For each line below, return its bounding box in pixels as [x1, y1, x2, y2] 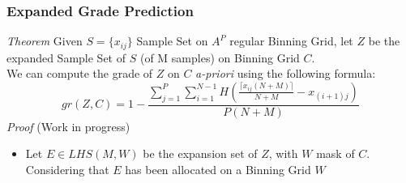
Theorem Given [6, 32, 83, 49]
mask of [316, 145, 355, 162]
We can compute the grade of [6, 65, 153, 82]
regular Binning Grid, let [229, 32, 353, 49]
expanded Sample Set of [6, 49, 126, 66]
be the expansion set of [143, 145, 258, 162]
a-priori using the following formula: [195, 65, 376, 82]
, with [268, 145, 298, 162]
